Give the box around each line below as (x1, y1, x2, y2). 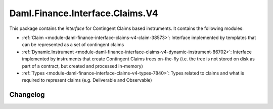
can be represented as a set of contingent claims (22, 42, 124, 48)
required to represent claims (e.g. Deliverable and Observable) (22, 77, 152, 83)
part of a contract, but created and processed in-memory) (22, 63, 144, 69)
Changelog (9, 90, 45, 99)
